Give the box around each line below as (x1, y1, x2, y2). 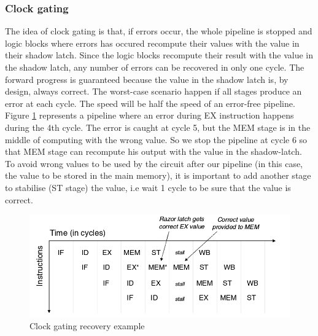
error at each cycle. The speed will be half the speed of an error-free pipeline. (5, 96, 295, 109)
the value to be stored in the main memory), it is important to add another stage (5, 169, 311, 182)
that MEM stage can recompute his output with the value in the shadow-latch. (5, 145, 302, 158)
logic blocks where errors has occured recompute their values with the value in (5, 36, 300, 49)
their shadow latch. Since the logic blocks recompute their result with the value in (5, 49, 314, 61)
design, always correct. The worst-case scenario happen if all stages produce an (5, 85, 302, 98)
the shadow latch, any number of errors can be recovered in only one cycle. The (5, 61, 304, 73)
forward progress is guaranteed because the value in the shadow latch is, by (5, 72, 289, 85)
